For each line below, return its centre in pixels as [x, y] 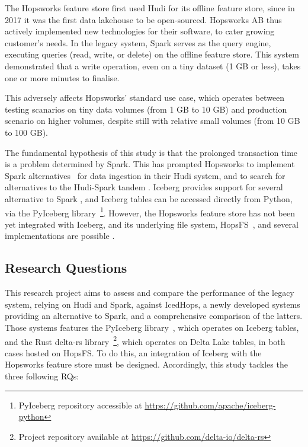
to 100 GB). [27, 132]
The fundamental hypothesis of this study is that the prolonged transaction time [151, 152]
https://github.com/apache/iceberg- [210, 405]
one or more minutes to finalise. [62, 77]
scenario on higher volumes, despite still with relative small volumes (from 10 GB [153, 121]
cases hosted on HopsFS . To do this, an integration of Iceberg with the [133, 352]
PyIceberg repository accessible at [80, 405]
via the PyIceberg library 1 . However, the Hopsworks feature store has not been [150, 212]
